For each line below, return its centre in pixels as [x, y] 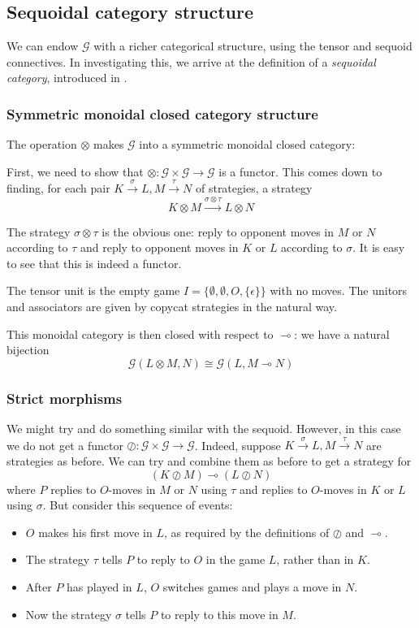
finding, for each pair [58, 188]
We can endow [43, 46]
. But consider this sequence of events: [138, 505]
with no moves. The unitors [339, 290]
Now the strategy [69, 614]
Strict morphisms [65, 398]
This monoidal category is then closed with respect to [140, 333]
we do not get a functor [65, 445]
